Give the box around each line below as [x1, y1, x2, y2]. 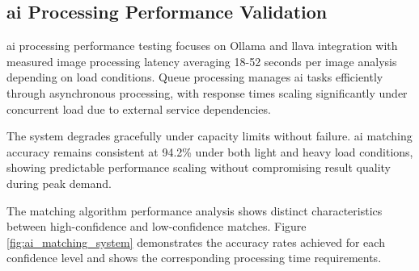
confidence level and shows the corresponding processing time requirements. [6, 249, 382, 266]
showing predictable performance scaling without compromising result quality [6, 159, 391, 176]
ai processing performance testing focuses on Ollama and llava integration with [6, 37, 398, 54]
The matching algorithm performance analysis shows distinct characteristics [6, 202, 383, 219]
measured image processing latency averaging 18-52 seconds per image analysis [6, 52, 397, 69]
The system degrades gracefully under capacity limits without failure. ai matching [6, 127, 413, 144]
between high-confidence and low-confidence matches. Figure [6, 218, 307, 235]
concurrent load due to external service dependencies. [6, 100, 271, 117]
